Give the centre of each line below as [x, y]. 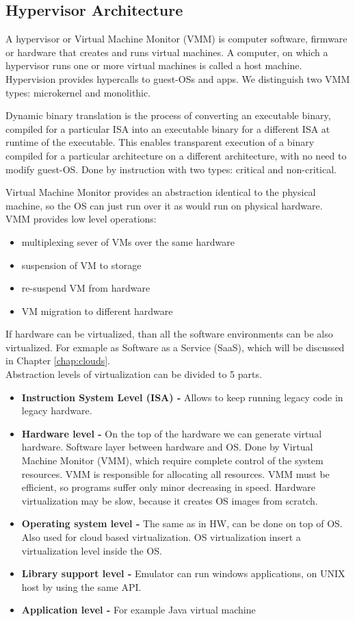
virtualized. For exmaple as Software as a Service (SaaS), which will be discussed [175, 347]
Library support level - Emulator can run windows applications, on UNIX [183, 573]
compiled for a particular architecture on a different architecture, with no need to [176, 155]
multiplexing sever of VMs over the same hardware [128, 241]
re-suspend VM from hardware [86, 288]
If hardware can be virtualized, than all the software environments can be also [169, 334]
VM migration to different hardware [97, 310]
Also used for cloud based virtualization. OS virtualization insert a [161, 537]
